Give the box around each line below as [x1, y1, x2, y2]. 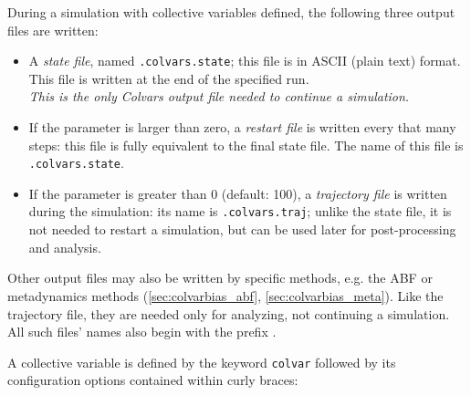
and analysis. [28, 237, 101, 256]
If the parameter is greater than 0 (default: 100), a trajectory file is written [28, 183, 447, 203]
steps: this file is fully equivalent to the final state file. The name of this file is [28, 135, 464, 154]
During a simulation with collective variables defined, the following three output [7, 3, 455, 21]
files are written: [7, 20, 99, 39]
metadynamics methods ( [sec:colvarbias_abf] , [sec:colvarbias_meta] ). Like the [7, 286, 444, 305]
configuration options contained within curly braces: [7, 370, 298, 390]
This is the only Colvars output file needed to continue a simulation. [28, 87, 410, 106]
